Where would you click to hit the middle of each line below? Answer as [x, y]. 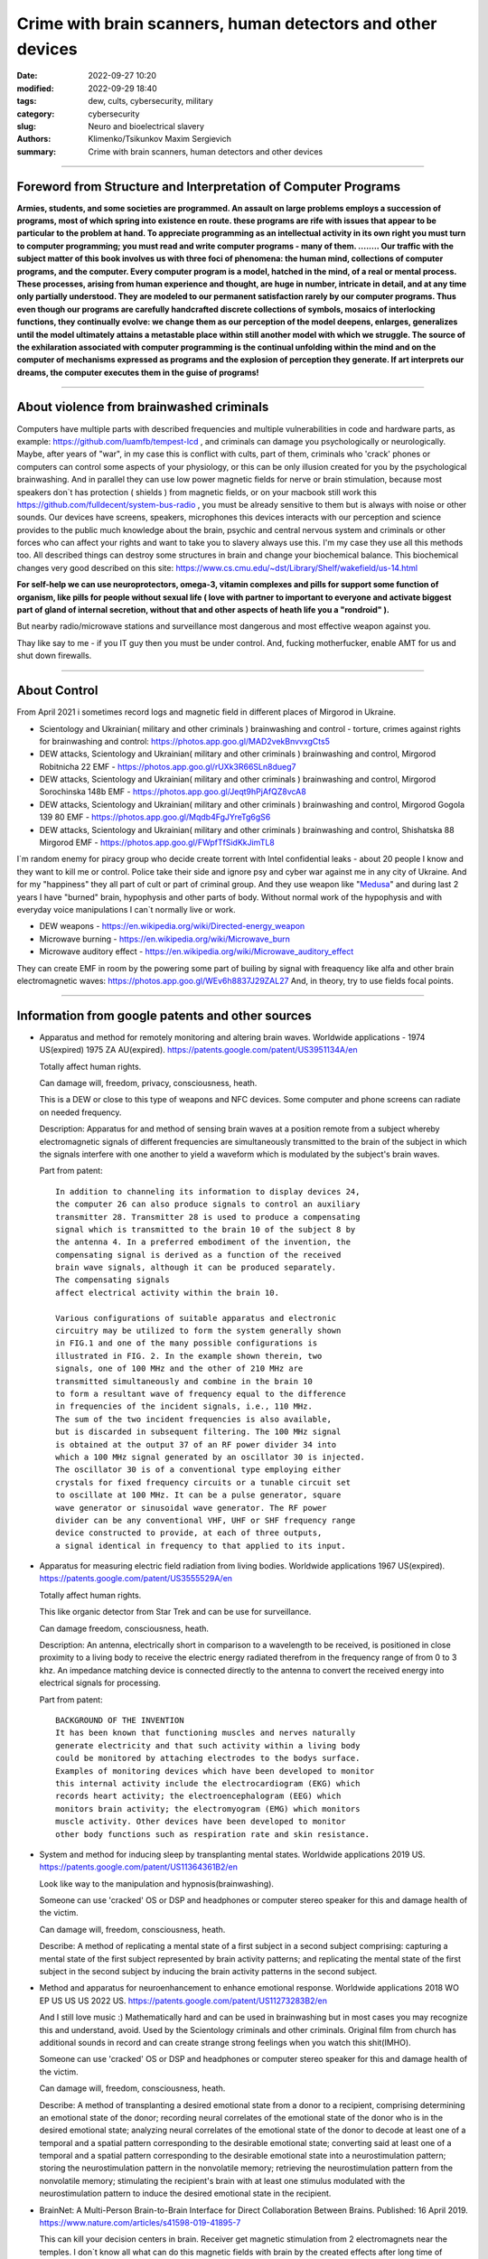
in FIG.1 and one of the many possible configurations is [187, 1343]
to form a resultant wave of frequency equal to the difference [201, 1394]
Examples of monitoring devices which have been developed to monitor [215, 1771]
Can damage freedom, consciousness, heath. [124, 1628]
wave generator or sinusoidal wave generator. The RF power [191, 1508]
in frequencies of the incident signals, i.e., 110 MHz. [184, 1406]
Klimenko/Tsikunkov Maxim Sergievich [160, 139]
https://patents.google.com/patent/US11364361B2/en [139, 1867]
